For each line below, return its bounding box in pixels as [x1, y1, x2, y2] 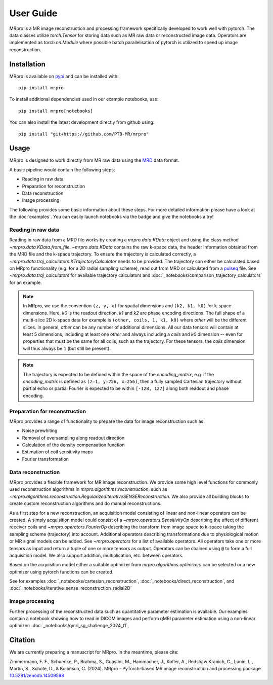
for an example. [9, 279, 42, 285]
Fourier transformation [22, 456, 69, 462]
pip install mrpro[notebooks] [18, 108, 94, 114]
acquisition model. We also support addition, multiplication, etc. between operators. [9, 552, 184, 558]
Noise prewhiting [22, 427, 58, 434]
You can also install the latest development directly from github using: [9, 119, 155, 125]
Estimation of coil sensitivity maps [22, 449, 93, 455]
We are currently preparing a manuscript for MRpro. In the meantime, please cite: [9, 649, 179, 655]
